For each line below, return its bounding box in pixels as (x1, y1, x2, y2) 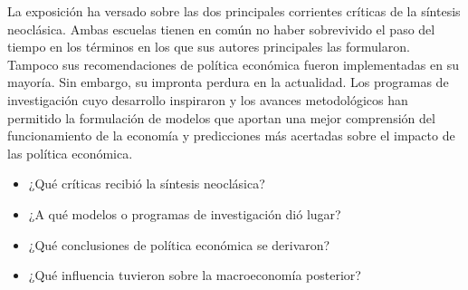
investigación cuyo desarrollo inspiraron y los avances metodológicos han (7, 90, 408, 109)
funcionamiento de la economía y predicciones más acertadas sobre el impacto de (7, 126, 455, 145)
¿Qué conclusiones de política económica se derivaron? (28, 235, 330, 254)
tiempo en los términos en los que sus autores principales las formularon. (7, 37, 410, 56)
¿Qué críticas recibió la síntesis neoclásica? (28, 174, 265, 193)
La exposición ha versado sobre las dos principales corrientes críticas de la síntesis (7, 2, 461, 20)
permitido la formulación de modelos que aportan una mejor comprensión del (7, 108, 435, 127)
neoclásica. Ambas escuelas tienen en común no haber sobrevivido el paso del (7, 19, 435, 38)
